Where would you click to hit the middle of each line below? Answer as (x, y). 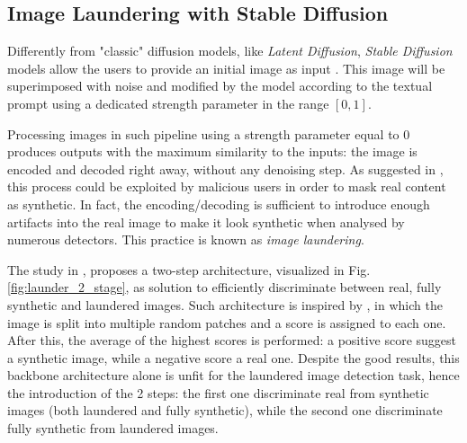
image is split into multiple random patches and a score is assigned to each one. (227, 322)
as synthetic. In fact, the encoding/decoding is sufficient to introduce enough (219, 204)
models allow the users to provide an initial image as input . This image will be (226, 68)
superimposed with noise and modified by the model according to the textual (220, 86)
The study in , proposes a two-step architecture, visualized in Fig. (189, 269)
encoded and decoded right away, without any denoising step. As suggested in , (225, 168)
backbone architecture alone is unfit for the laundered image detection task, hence (233, 375)
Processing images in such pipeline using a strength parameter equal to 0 (209, 133)
